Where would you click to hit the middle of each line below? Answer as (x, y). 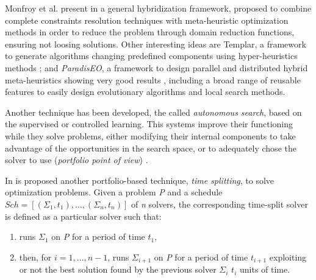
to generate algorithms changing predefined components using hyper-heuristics (151, 56)
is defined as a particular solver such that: (83, 216)
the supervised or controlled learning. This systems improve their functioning (149, 124)
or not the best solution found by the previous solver (118, 269)
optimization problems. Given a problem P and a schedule (114, 192)
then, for (35, 257)
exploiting (288, 257)
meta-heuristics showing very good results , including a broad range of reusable (153, 79)
